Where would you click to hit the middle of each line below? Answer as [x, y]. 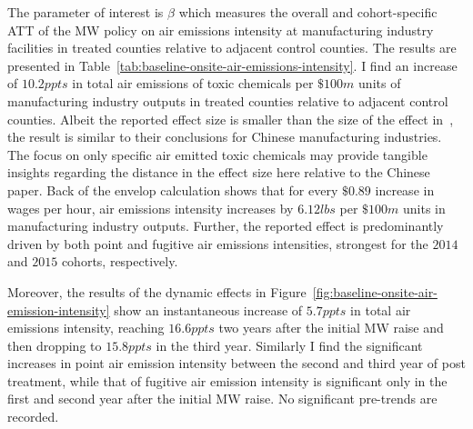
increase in [405, 190]
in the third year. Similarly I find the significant [289, 345]
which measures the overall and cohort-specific [308, 12]
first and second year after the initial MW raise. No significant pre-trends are [222, 399]
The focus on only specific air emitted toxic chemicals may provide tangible [217, 154]
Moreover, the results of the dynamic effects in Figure [157, 291]
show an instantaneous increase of [208, 309]
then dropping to [55, 345]
